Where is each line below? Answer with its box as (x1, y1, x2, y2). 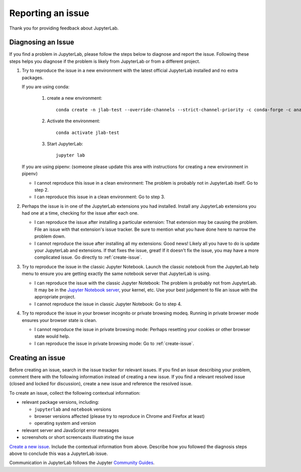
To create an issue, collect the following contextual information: (9, 390, 140, 396)
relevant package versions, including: (22, 399, 99, 405)
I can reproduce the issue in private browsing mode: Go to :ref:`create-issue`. (34, 340, 194, 346)
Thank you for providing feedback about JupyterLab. (9, 25, 119, 31)
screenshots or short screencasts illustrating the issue (22, 434, 134, 440)
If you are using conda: (22, 84, 70, 90)
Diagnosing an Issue (9, 38, 75, 47)
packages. (22, 74, 44, 80)
